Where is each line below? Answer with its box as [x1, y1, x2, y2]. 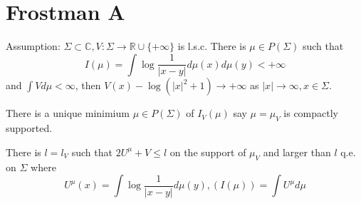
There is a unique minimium [6, 106, 130, 121]
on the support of [169, 144, 246, 159]
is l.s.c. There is [177, 39, 246, 53]
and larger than [263, 144, 331, 159]
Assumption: [6, 39, 61, 53]
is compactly [283, 106, 339, 121]
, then [75, 78, 101, 93]
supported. [6, 121, 53, 136]
